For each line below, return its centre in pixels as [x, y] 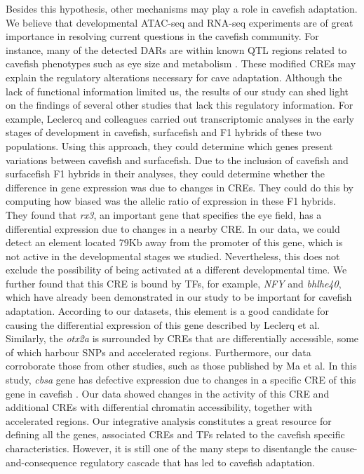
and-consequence [41, 462]
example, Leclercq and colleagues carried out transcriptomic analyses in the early [180, 118]
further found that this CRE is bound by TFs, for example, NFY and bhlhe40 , [174, 283]
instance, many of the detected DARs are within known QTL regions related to [176, 49]
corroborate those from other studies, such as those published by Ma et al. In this [181, 366]
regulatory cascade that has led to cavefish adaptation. [197, 462]
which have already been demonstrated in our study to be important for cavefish [179, 297]
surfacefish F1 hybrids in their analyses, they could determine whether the [166, 174]
